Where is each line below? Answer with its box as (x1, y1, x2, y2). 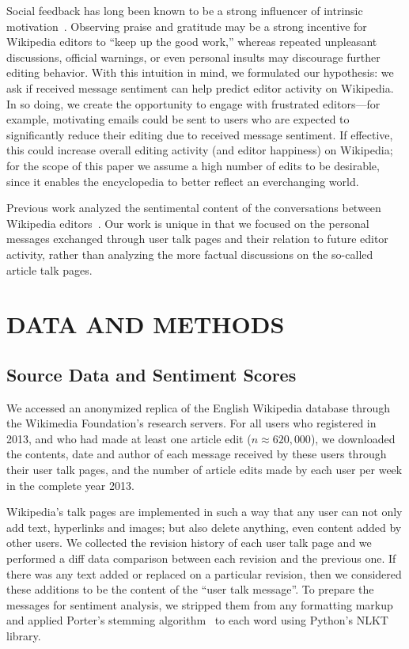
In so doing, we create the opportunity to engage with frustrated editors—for (6, 95, 381, 112)
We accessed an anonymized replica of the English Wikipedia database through (6, 399, 391, 416)
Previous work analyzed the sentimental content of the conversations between (6, 199, 381, 216)
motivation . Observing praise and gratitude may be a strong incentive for (6, 17, 367, 34)
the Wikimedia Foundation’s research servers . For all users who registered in (6, 415, 377, 431)
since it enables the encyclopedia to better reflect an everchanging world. (6, 173, 359, 189)
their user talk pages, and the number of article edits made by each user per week (6, 461, 403, 478)
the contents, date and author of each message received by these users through (6, 446, 387, 462)
